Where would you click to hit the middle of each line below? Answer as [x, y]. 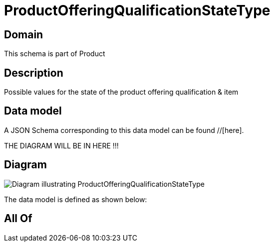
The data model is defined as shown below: [76, 199]
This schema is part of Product [55, 54]
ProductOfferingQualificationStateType [137, 10]
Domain [24, 34]
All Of [18, 219]
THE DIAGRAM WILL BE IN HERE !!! [61, 145]
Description [34, 73]
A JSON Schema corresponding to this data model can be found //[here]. [124, 130]
